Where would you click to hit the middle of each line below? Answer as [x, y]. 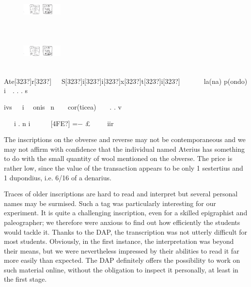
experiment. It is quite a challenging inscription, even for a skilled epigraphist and [126, 213]
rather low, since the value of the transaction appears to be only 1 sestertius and [124, 167]
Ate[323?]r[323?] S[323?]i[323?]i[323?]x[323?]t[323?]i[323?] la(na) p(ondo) [126, 81]
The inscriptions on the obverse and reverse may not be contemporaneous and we [125, 139]
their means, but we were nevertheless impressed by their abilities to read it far [122, 250]
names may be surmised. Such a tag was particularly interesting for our [110, 203]
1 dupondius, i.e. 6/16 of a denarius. [58, 177]
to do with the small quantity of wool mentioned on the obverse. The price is [118, 158]
